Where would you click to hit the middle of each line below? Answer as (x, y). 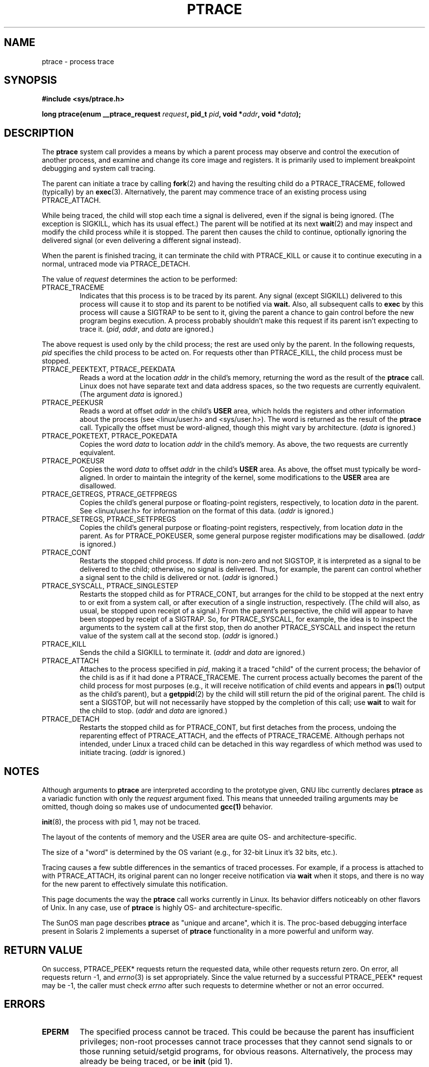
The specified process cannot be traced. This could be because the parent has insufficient (247, 1031)
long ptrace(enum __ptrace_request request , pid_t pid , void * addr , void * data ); (171, 114)
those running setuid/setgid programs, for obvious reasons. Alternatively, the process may (246, 1051)
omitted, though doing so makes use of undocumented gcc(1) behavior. (157, 807)
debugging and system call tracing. (99, 169)
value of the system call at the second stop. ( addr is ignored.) (179, 636)
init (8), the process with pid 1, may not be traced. (121, 822)
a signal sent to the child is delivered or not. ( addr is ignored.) (179, 578)
